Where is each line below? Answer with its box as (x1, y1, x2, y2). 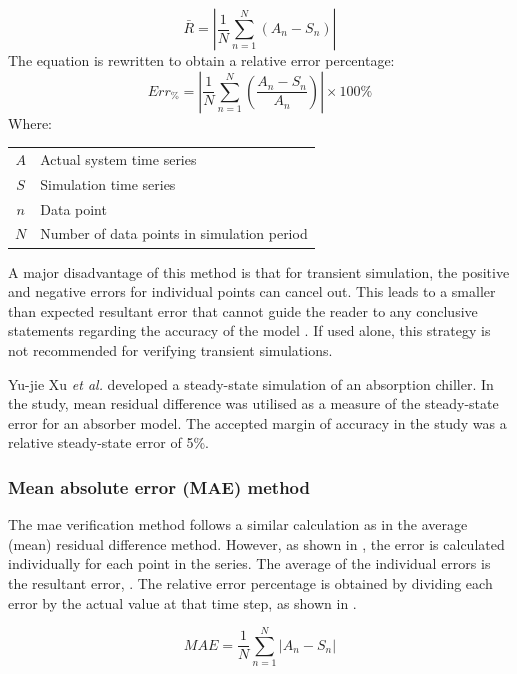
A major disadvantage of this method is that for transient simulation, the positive (8, 261, 510, 282)
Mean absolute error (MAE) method (8, 474, 310, 499)
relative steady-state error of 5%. (8, 432, 209, 453)
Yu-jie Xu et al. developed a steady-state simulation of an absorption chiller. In (8, 373, 494, 394)
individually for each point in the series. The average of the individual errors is (8, 553, 491, 574)
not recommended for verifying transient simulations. (8, 339, 333, 360)
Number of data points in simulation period (40, 223, 308, 244)
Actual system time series (40, 148, 197, 169)
